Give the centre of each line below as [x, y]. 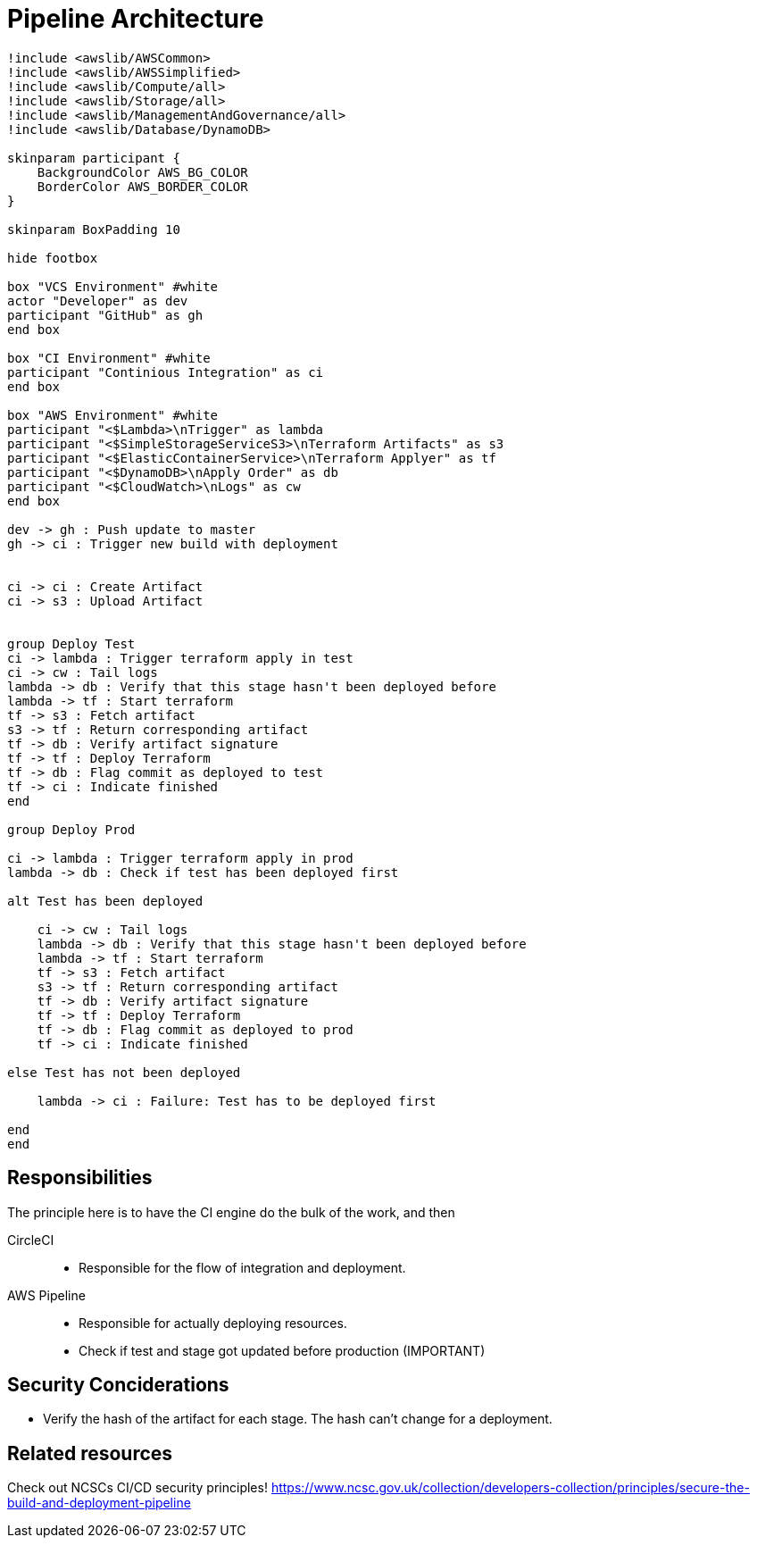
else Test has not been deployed [124, 1072]
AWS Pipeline [46, 1295]
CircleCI [31, 1240]
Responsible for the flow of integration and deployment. [242, 1267]
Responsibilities [80, 1178]
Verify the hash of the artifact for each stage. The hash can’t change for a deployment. [298, 1419]
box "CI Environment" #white [109, 358]
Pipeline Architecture [136, 19]
